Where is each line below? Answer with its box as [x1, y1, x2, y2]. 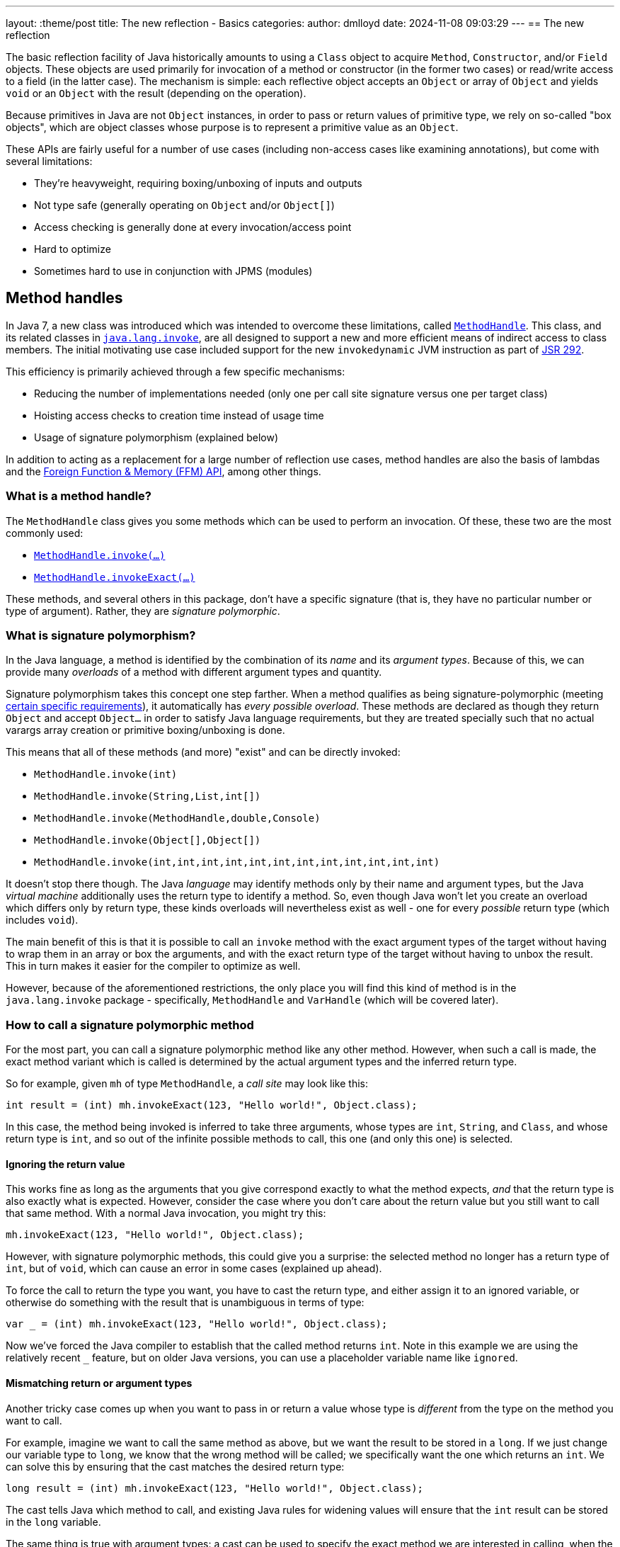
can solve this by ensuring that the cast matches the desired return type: [6, 1460, 345, 1473]
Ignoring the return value [6, 1157, 125, 1170]
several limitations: [6, 155, 93, 167]
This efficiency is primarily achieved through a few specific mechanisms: [6, 365, 345, 378]
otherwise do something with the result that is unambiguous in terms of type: [6, 1296, 364, 1309]
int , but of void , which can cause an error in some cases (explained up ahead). [6, 1262, 382, 1275]
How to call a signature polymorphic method [6, 1017, 254, 1032]
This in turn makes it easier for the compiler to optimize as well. [6, 960, 301, 973]
